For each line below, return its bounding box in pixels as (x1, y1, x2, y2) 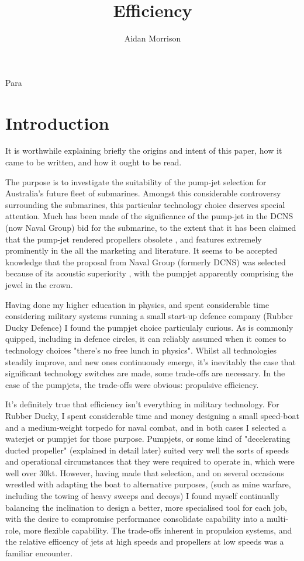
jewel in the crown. (5, 278, 73, 290)
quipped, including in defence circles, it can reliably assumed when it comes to (5, 333, 286, 345)
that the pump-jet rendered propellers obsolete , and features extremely (5, 233, 262, 245)
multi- (267, 512, 289, 525)
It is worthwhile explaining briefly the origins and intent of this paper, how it (5, 144, 282, 157)
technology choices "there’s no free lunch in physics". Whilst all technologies (5, 344, 277, 356)
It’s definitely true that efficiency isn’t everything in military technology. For (5, 398, 279, 410)
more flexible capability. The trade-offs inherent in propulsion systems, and (23, 524, 292, 536)
